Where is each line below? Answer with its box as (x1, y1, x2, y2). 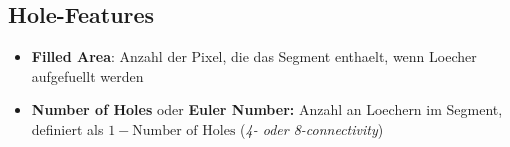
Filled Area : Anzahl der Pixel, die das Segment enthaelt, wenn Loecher (31, 46, 477, 67)
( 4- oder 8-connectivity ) (240, 118, 384, 139)
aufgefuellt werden (31, 65, 144, 86)
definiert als (31, 118, 104, 139)
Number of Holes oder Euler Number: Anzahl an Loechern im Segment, (31, 99, 503, 120)
